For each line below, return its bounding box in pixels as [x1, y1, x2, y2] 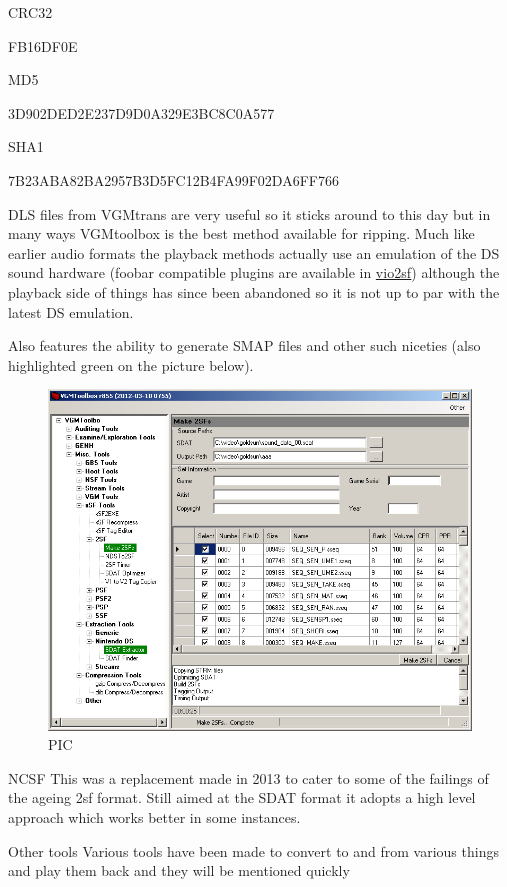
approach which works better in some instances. [8, 807, 301, 827]
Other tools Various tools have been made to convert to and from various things [8, 840, 499, 861]
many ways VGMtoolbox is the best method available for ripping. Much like [8, 223, 475, 244]
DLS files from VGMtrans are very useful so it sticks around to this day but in [8, 203, 491, 224]
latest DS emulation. [8, 301, 134, 322]
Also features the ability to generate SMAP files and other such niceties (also [8, 335, 481, 356]
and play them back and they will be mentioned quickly [8, 860, 350, 881]
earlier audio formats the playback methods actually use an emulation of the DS [8, 242, 500, 263]
